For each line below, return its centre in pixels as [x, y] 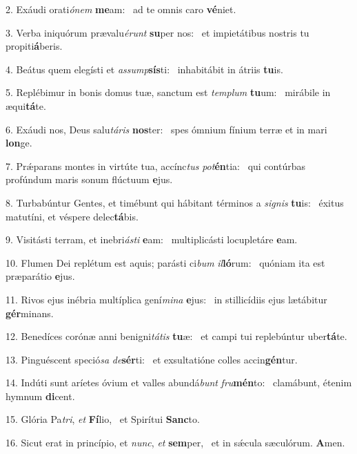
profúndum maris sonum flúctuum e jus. [89, 179]
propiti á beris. [34, 46]
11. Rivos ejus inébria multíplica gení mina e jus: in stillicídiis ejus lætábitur [166, 299]
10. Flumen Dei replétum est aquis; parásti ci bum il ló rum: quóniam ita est [165, 262]
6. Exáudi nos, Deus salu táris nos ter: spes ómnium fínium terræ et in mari [166, 129]
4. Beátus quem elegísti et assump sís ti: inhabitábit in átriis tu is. [144, 69]
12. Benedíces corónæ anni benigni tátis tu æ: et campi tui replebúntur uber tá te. [176, 336]
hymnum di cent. [40, 396]
